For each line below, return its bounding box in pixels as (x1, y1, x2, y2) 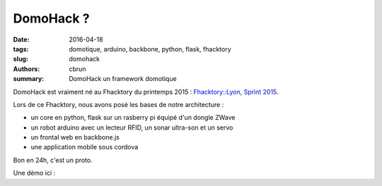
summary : (13, 75, 45, 83)
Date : (13, 35, 30, 44)
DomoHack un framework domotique (69, 75, 177, 83)
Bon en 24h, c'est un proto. (13, 156, 93, 164)
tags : (13, 44, 29, 53)
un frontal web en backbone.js (30, 133, 120, 142)
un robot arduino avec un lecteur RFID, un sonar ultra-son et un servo (30, 123, 233, 132)
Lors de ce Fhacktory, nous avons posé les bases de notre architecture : (13, 100, 224, 108)
